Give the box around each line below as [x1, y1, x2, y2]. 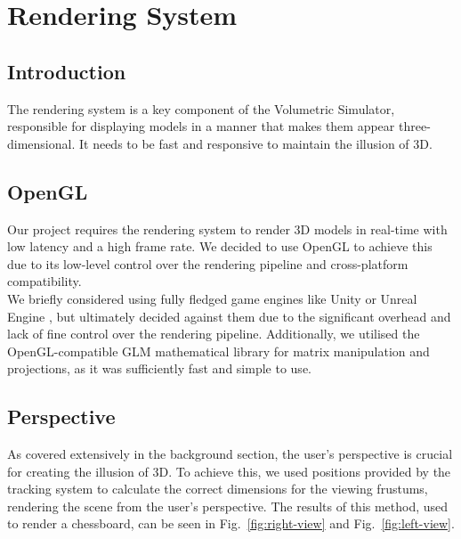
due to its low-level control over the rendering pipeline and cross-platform [7, 254, 408, 273]
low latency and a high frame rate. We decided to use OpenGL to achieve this [7, 237, 433, 256]
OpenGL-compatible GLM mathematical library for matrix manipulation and [7, 341, 430, 360]
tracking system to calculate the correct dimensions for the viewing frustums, [7, 479, 428, 498]
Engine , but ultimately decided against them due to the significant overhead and [7, 306, 451, 325]
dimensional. [7, 134, 76, 152]
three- [398, 117, 431, 135]
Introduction [7, 57, 126, 85]
